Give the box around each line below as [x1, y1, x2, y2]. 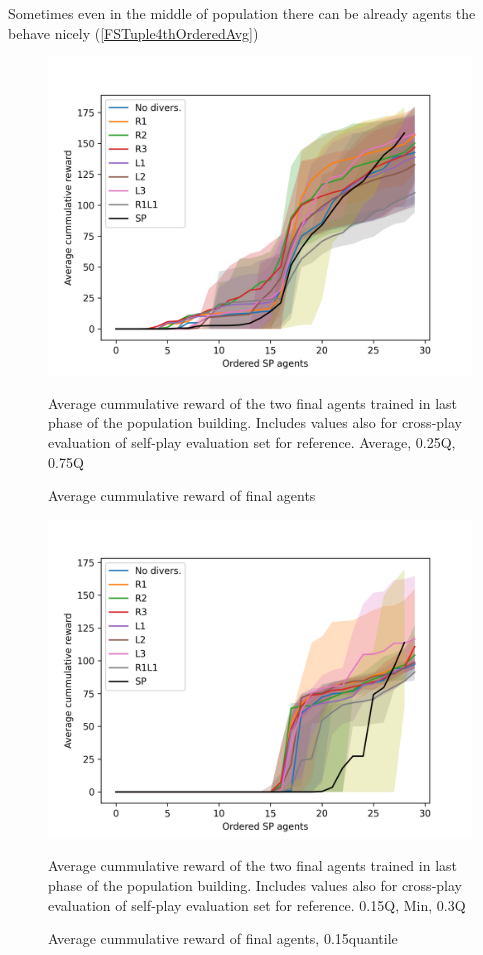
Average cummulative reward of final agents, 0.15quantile [48, 928, 398, 949]
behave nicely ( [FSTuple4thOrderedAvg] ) [8, 22, 259, 43]
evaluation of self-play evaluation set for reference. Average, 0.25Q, [48, 431, 456, 452]
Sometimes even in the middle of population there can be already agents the [8, 3, 476, 23]
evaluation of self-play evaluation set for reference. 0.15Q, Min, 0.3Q [48, 894, 466, 915]
